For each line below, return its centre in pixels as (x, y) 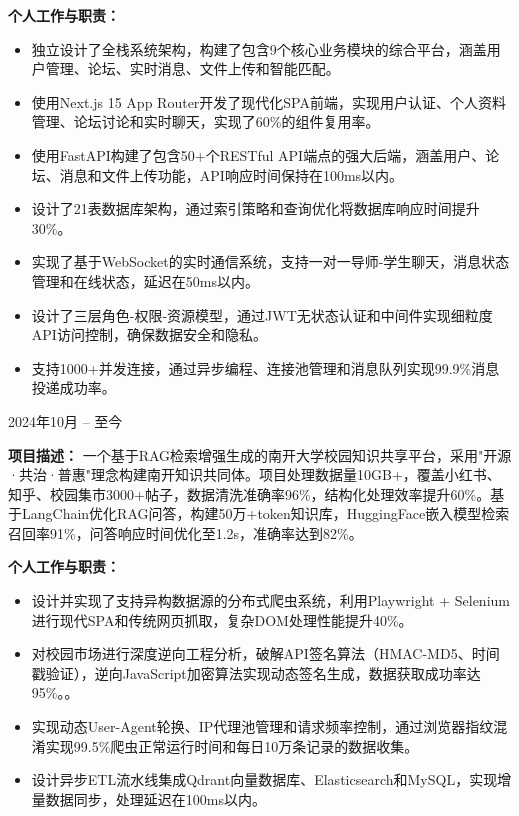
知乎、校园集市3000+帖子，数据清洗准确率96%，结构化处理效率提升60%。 (249, 493)
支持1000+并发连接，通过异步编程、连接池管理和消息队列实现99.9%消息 (265, 367)
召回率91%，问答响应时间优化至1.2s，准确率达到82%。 (185, 532)
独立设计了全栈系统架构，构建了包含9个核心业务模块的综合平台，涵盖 (259, 48)
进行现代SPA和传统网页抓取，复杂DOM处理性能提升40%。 (222, 619)
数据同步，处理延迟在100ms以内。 (155, 798)
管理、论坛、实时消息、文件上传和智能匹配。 (192, 68)
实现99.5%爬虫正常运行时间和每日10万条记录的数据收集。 (232, 745)
